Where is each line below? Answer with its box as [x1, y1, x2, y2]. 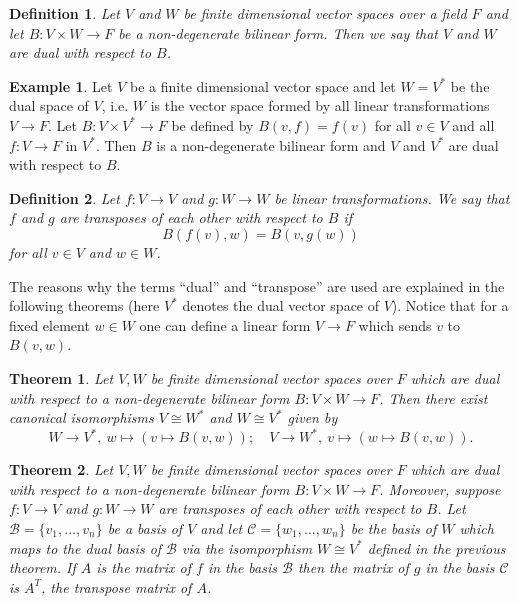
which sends [358, 314, 432, 335]
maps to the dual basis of [9, 537, 162, 558]
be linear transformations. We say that [274, 187, 510, 208]
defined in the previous [367, 537, 506, 558]
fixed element [9, 314, 90, 335]
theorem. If [9, 557, 76, 578]
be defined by [171, 114, 254, 135]
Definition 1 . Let [9, 3, 120, 23]
